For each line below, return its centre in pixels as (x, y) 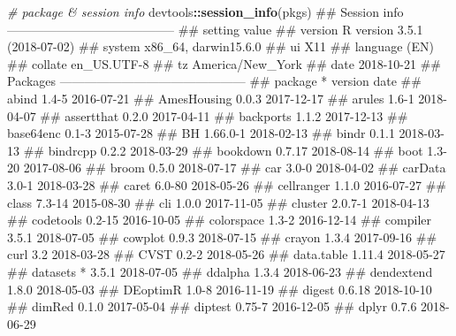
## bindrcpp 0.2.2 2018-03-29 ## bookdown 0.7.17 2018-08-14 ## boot (223, 150)
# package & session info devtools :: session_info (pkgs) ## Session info (205, 11)
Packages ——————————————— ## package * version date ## (214, 81)
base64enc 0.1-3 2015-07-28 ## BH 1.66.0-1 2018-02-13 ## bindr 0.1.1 (201, 133)
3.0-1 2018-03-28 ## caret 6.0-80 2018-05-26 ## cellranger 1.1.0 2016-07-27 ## (227, 184)
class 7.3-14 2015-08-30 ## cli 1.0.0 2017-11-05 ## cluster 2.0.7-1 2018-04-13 (218, 202)
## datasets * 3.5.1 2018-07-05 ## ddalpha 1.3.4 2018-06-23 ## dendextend (220, 271)
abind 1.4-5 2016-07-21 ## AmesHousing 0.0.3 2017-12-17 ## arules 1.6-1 (211, 98)
